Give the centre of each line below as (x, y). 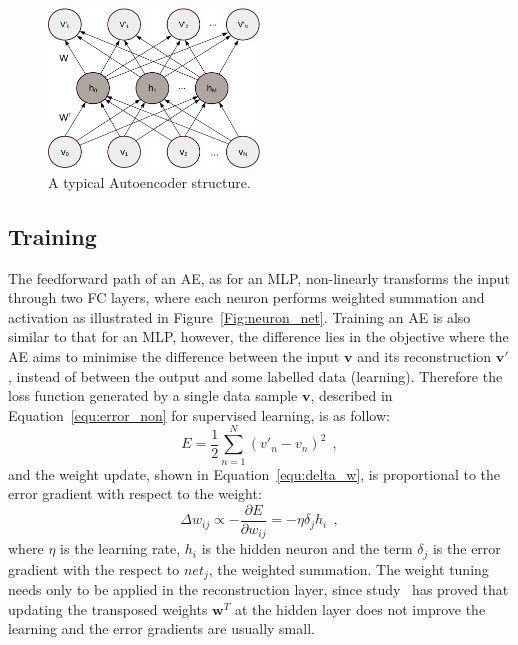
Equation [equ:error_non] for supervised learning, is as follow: (199, 414)
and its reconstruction (424, 356)
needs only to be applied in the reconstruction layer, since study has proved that (258, 589)
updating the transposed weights (108, 608)
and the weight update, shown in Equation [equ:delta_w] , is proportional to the (254, 473)
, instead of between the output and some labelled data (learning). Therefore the (255, 375)
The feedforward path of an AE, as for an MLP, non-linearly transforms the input (259, 277)
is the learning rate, (120, 548)
